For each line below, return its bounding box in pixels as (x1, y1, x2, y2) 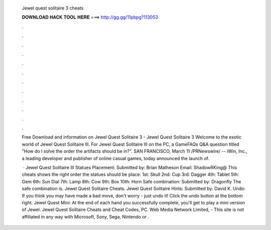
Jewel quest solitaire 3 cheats (22, 5, 84, 11)
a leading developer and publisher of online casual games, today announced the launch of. (22, 155, 210, 161)
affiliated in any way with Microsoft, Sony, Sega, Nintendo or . (22, 213, 150, 219)
